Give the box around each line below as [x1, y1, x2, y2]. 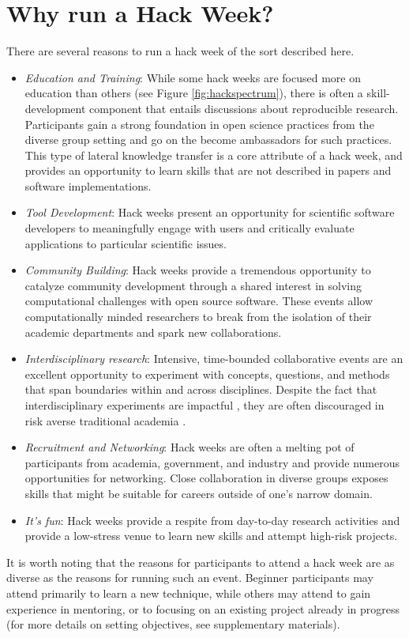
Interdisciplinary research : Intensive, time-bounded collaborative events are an [24, 350, 403, 367]
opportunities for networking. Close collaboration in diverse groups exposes [24, 470, 388, 486]
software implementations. [24, 177, 152, 194]
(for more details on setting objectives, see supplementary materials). [6, 616, 340, 632]
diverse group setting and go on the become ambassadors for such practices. [24, 131, 392, 148]
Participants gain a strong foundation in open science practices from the [24, 115, 374, 132]
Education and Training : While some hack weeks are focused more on [24, 69, 361, 85]
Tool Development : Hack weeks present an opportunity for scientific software [24, 204, 395, 221]
